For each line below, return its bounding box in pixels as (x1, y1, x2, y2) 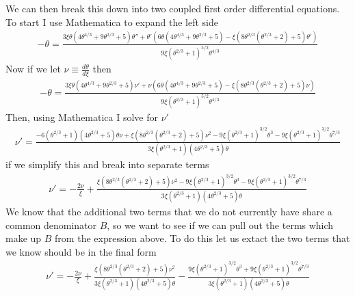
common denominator (5, 217, 97, 232)
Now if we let (5, 62, 61, 76)
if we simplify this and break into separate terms (5, 157, 209, 172)
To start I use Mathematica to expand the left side (5, 14, 218, 29)
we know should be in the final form (5, 244, 157, 258)
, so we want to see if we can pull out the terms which (107, 217, 334, 232)
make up (5, 231, 42, 245)
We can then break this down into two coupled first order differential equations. (5, 1, 340, 15)
